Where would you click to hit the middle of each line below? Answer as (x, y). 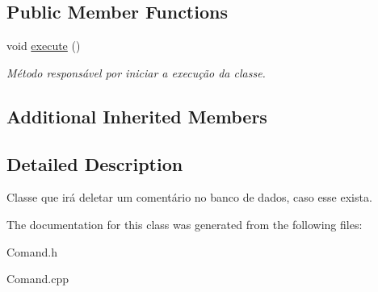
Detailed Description (95, 163)
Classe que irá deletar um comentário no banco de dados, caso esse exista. (189, 197)
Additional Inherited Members (137, 116)
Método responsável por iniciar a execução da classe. (136, 72)
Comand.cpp (38, 279)
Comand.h (32, 251)
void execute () (44, 46)
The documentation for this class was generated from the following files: (185, 224)
